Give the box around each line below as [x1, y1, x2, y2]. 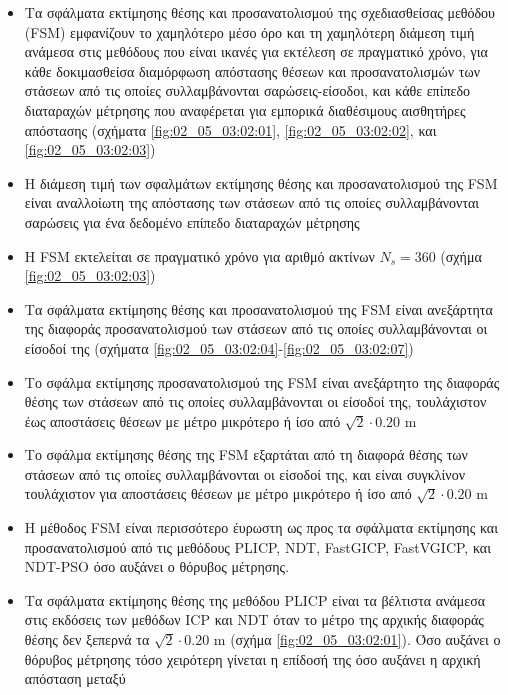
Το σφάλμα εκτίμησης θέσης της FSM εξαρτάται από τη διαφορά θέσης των [24, 444, 468, 465]
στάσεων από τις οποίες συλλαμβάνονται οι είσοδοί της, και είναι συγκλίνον [24, 463, 465, 484]
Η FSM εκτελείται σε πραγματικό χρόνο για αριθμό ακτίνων [24, 245, 375, 266]
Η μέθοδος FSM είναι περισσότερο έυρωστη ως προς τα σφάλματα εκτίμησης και [24, 517, 498, 538]
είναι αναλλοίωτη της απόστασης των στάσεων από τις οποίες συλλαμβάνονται [24, 192, 480, 213]
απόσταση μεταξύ [24, 668, 126, 689]
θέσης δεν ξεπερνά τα [24, 629, 150, 650]
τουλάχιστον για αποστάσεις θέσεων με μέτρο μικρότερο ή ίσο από [24, 483, 412, 504]
